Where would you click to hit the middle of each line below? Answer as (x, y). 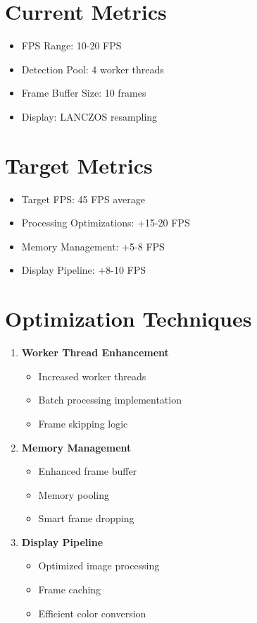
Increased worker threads (92, 376)
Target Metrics (79, 165)
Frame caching (70, 589)
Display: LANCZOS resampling (89, 116)
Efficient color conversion (92, 613)
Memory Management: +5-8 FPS (93, 246)
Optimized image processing (99, 565)
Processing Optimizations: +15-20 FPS (106, 223)
